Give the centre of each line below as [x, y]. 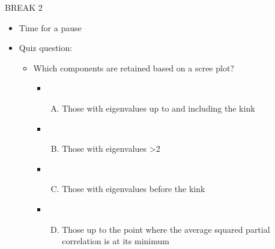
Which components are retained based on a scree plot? [134, 67]
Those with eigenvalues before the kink [134, 189]
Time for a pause [50, 27]
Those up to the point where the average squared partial [166, 229]
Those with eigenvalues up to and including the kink [159, 108]
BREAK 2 [24, 7]
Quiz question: [46, 48]
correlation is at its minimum [116, 241]
